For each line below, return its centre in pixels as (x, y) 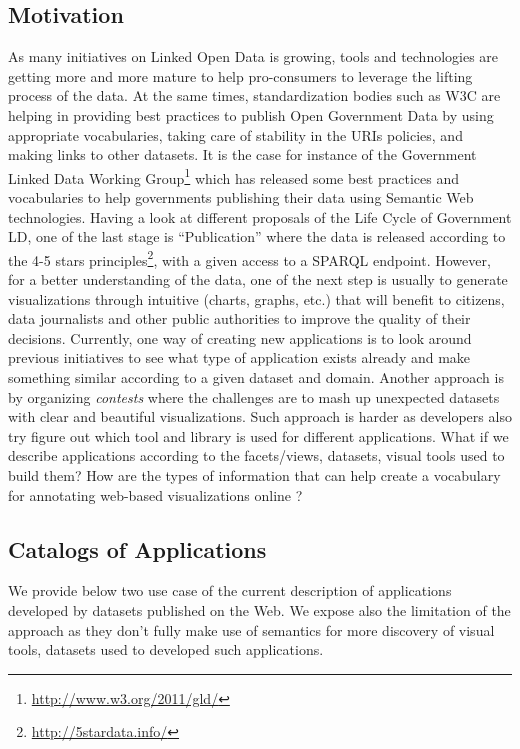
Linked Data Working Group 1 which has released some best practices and (233, 176)
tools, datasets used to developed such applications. (166, 649)
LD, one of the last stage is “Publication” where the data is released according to (257, 236)
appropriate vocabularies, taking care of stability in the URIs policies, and (235, 134)
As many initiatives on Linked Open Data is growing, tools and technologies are (253, 56)
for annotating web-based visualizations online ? (155, 494)
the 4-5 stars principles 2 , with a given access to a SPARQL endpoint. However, (249, 258)
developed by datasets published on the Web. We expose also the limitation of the (259, 609)
